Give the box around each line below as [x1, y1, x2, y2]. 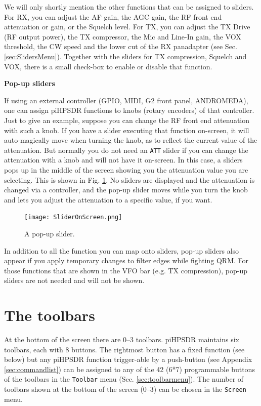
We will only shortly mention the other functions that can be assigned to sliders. [4, 2, 254, 12]
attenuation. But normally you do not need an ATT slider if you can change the [4, 144, 248, 155]
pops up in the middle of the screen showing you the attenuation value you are [4, 164, 248, 175]
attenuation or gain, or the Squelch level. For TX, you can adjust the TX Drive [4, 21, 250, 32]
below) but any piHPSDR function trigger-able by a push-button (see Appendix [4, 354, 252, 364]
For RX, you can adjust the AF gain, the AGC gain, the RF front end [4, 11, 222, 22]
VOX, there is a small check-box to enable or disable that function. [4, 61, 212, 71]
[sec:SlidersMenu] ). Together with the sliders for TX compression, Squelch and [4, 51, 247, 61]
